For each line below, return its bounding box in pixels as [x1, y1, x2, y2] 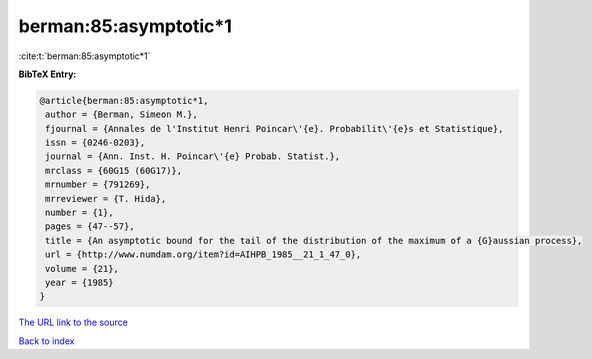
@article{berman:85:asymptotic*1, [39, 95, 209, 106]
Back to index [18, 335, 75, 347]
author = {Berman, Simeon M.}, [45, 109, 199, 120]
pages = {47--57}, [45, 221, 135, 232]
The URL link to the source [18, 316, 129, 329]
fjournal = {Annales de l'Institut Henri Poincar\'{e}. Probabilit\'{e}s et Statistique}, [45, 123, 504, 134]
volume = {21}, [45, 263, 120, 274]
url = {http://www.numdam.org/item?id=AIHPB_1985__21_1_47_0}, [45, 249, 362, 260]
